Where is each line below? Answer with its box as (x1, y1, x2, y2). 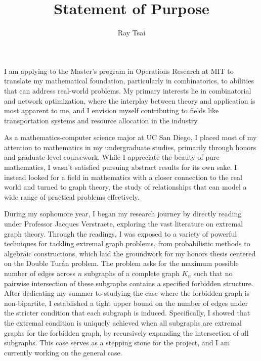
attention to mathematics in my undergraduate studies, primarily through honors (4, 142, 256, 152)
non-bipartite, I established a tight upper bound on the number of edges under (4, 297, 248, 308)
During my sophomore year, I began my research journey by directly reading (4, 208, 242, 219)
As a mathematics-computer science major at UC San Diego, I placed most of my (4, 132, 257, 143)
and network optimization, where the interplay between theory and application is (4, 95, 255, 106)
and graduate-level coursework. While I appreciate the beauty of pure (4, 152, 220, 162)
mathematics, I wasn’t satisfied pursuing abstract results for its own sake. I (4, 162, 237, 172)
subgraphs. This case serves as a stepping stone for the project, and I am (4, 337, 230, 348)
